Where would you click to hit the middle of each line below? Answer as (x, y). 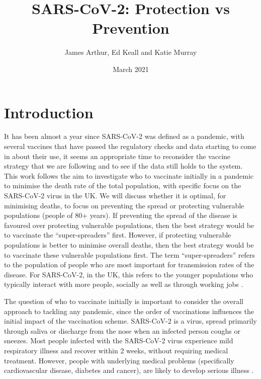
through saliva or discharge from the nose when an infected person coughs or (122, 330)
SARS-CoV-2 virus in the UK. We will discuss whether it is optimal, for (115, 195)
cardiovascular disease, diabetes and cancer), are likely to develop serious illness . (129, 370)
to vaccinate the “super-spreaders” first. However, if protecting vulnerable (118, 235)
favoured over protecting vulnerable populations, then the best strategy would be (129, 225)
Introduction (49, 112)
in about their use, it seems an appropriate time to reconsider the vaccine (117, 156)
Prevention (131, 28)
